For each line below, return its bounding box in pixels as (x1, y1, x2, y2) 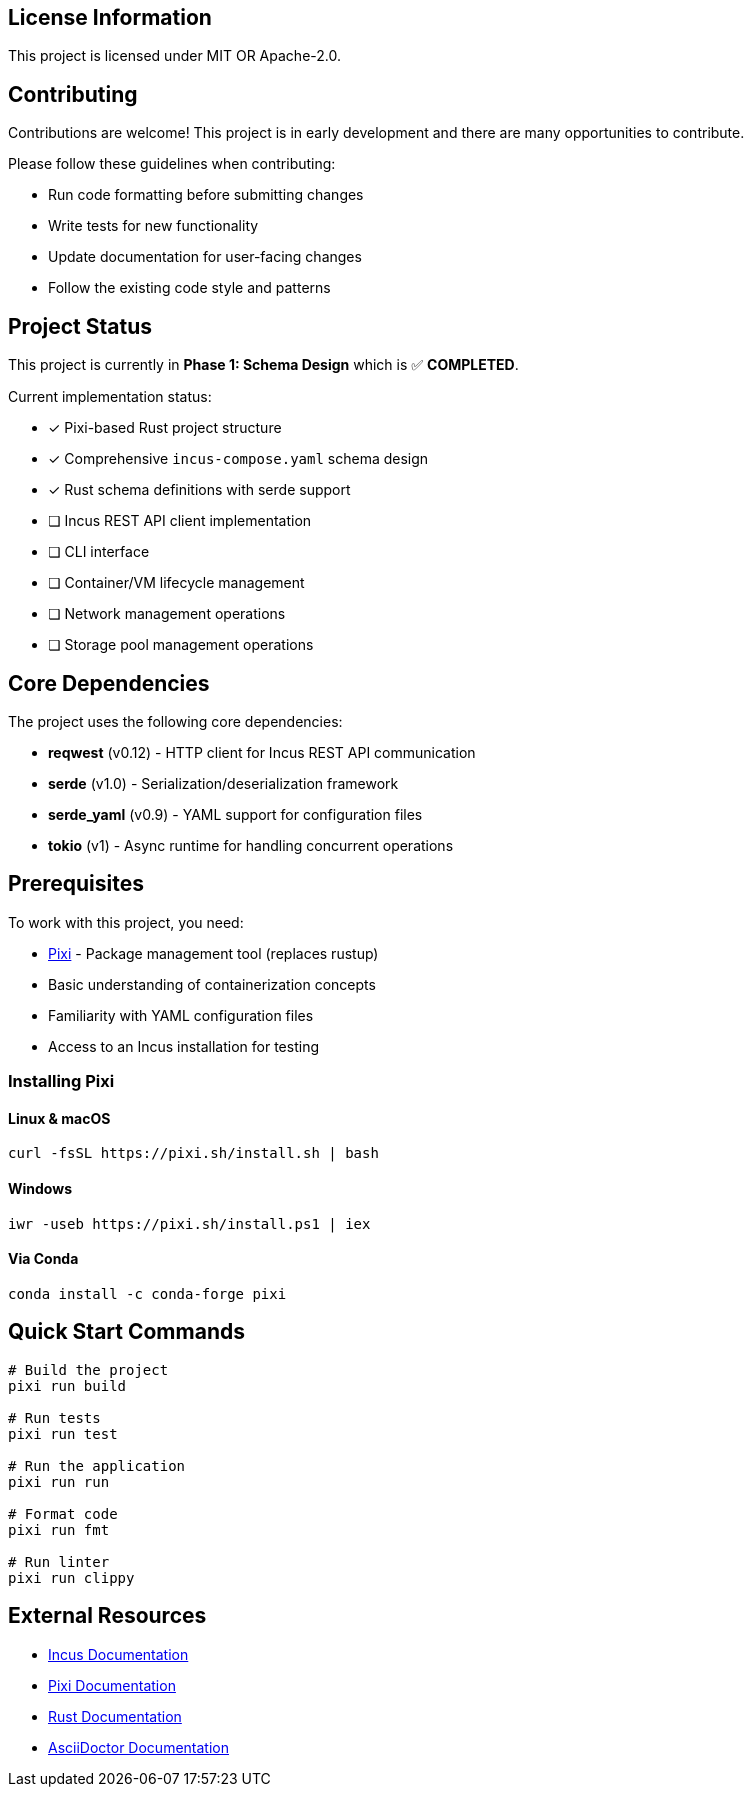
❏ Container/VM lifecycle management (48, 574, 305, 592)
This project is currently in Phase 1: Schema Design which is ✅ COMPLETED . (8, 356, 519, 374)
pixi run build (8, 1377, 127, 1394)
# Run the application (8, 1457, 186, 1474)
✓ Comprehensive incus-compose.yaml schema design (48, 450, 429, 468)
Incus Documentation (48, 1645, 189, 1663)
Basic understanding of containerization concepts (48, 975, 376, 993)
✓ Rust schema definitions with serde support (48, 481, 351, 499)
